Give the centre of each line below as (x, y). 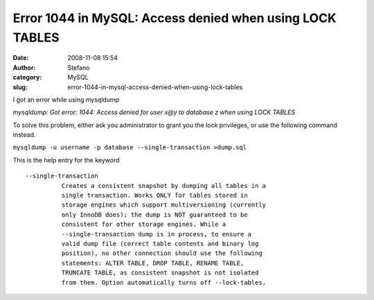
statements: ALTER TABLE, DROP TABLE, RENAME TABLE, (153, 263)
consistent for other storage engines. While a (144, 224)
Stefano (79, 67)
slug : (20, 87)
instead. (24, 135)
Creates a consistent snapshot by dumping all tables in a (164, 186)
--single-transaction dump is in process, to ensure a (157, 234)
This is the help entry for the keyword (66, 160)
